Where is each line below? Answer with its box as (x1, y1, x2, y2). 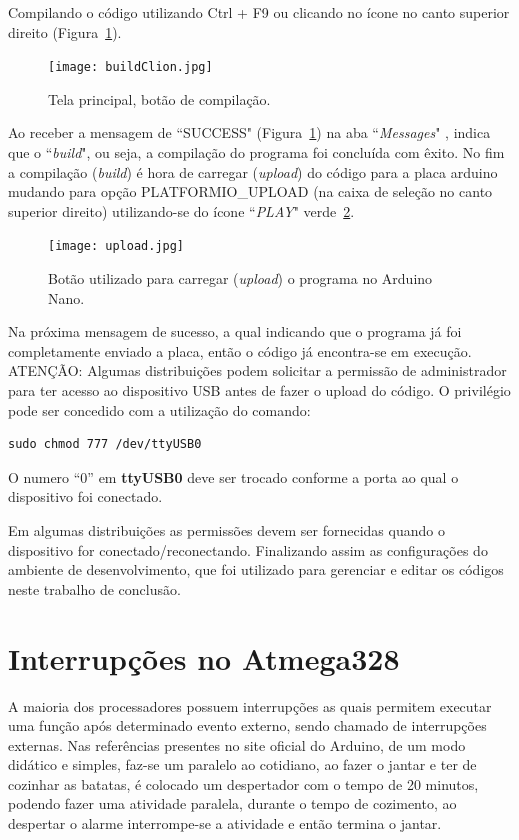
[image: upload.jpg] (48, 239, 185, 254)
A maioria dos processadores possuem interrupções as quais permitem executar (8, 695, 492, 716)
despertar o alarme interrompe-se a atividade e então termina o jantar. (8, 813, 442, 834)
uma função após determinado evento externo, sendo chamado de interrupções (8, 715, 487, 736)
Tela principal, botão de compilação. (48, 88, 271, 109)
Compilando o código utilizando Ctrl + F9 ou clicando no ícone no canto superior (8, 2, 510, 22)
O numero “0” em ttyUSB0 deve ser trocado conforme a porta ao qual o (8, 466, 459, 487)
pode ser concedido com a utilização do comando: (8, 399, 311, 420)
